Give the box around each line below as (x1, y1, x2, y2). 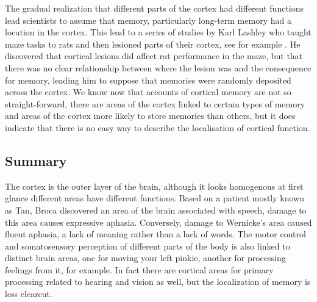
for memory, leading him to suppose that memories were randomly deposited (5, 73, 291, 86)
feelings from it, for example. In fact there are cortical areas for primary (5, 263, 274, 276)
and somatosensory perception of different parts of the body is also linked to (5, 239, 290, 252)
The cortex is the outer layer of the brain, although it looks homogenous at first (5, 179, 304, 192)
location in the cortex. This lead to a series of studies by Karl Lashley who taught (5, 26, 312, 38)
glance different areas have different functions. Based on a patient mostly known (5, 192, 304, 204)
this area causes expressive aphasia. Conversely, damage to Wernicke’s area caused (5, 215, 312, 228)
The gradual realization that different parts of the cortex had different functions (5, 2, 304, 14)
